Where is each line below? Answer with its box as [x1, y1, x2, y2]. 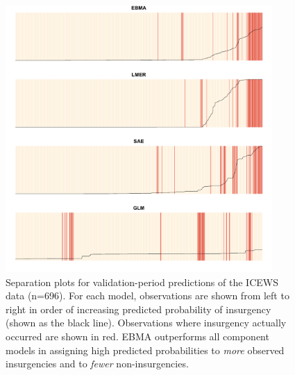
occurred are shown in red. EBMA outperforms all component [6, 328, 269, 343]
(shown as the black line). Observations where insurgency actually [6, 315, 287, 330]
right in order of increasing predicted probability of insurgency [6, 301, 271, 316]
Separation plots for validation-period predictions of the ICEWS [6, 274, 278, 289]
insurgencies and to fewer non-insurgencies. [6, 356, 189, 371]
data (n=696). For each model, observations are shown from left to [6, 288, 289, 303]
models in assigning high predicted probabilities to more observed [6, 342, 285, 357]
